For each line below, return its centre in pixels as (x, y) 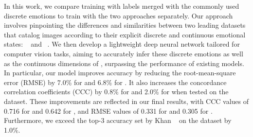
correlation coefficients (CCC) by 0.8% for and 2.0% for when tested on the (116, 92)
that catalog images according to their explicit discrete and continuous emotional (125, 34)
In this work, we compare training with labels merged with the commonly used (122, 6)
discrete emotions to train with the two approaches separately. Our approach (118, 15)
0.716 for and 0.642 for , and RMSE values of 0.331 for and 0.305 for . (108, 111)
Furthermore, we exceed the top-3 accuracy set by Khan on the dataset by (118, 120)
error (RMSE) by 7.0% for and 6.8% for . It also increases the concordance (115, 82)
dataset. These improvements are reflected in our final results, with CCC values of (126, 101)
